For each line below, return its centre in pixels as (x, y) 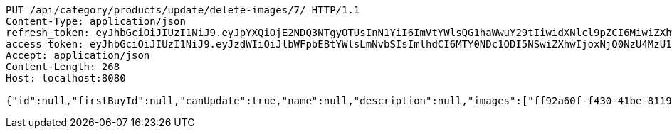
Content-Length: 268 (63, 67)
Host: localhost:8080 (66, 78)
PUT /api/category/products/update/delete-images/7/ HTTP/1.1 (183, 10)
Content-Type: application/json (96, 21)
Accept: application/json (78, 55)
